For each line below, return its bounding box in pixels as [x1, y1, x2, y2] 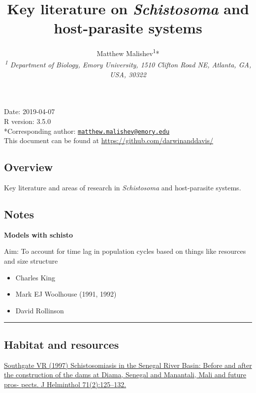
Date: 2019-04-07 [4, 106, 55, 117]
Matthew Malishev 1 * [96, 47, 160, 58]
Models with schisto [4, 229, 73, 240]
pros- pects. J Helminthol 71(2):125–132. [4, 379, 127, 389]
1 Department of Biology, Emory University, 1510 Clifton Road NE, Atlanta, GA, [4, 58, 252, 70]
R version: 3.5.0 [4, 116, 51, 126]
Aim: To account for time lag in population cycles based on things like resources [4, 246, 246, 256]
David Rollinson [15, 305, 64, 315]
